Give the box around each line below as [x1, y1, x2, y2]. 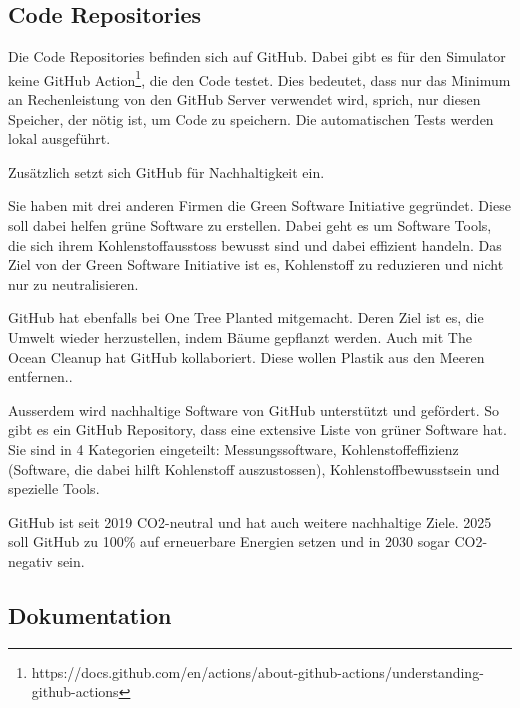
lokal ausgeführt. [8, 128, 111, 149]
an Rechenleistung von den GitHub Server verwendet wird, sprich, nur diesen [8, 89, 481, 110]
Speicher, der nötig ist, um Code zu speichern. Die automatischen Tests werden [8, 108, 494, 129]
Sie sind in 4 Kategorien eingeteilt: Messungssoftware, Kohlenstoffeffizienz [8, 438, 459, 459]
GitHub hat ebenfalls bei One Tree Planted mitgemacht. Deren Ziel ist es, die [8, 307, 484, 328]
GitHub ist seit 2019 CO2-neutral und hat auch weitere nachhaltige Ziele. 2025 [8, 511, 492, 532]
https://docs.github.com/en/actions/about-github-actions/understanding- [31, 661, 484, 682]
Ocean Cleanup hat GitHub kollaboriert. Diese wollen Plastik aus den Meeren [8, 346, 485, 367]
